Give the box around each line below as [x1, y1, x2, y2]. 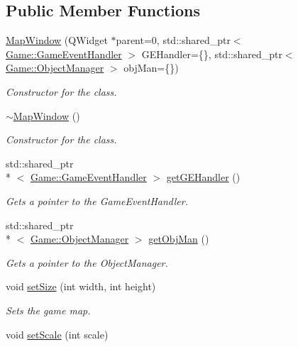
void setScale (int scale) [6, 326, 109, 341]
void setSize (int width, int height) [6, 279, 156, 294]
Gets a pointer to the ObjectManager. [6, 255, 168, 270]
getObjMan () [148, 231, 209, 246]
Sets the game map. [6, 302, 91, 317]
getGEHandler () [166, 170, 241, 184]
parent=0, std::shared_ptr [116, 33, 231, 48]
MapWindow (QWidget [6, 33, 108, 48]
